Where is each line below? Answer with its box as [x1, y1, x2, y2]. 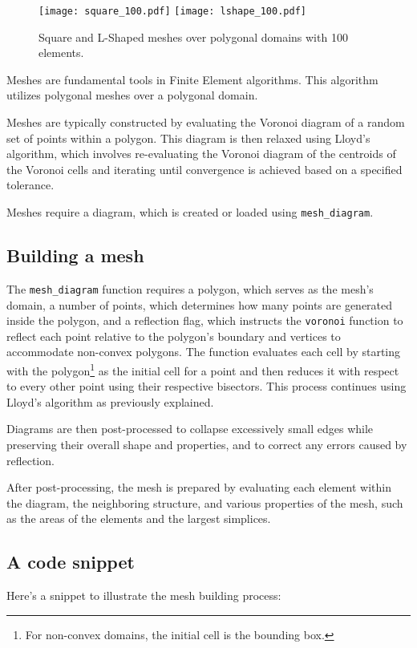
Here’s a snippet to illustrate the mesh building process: [6, 587, 281, 604]
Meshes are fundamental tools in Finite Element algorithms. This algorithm [6, 71, 379, 87]
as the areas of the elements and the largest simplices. [6, 510, 271, 527]
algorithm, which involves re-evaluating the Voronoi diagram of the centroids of [6, 145, 396, 162]
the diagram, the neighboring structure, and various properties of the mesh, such [6, 494, 403, 511]
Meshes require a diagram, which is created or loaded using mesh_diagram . [6, 204, 374, 220]
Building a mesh [6, 243, 144, 268]
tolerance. [6, 176, 55, 193]
